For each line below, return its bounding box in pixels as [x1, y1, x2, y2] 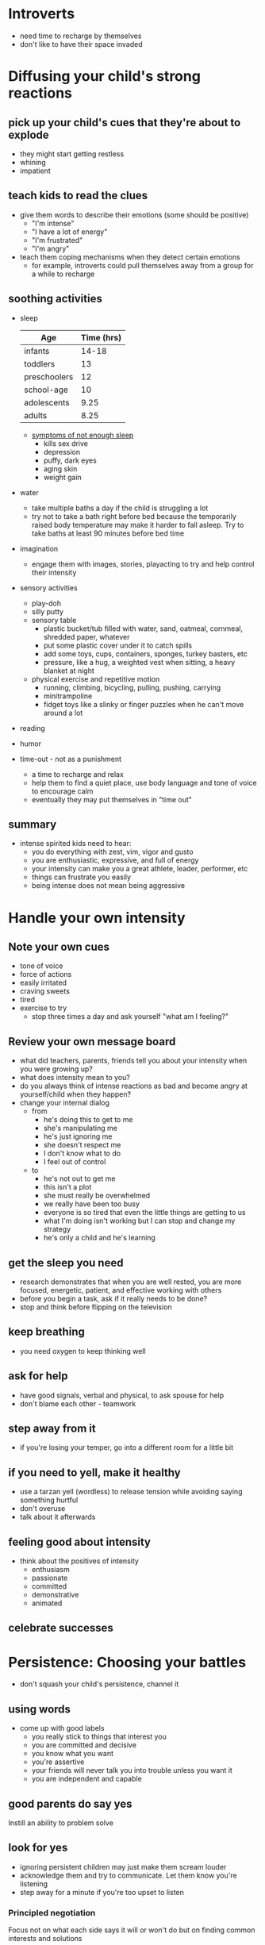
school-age [23, 384, 69, 395]
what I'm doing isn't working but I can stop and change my [43, 1216, 236, 1226]
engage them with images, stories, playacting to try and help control [31, 559, 255, 568]
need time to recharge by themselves [19, 31, 142, 40]
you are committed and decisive [31, 1740, 137, 1750]
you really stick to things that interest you [31, 1732, 167, 1742]
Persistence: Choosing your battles [8, 1653, 247, 1671]
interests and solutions [8, 1934, 83, 1943]
